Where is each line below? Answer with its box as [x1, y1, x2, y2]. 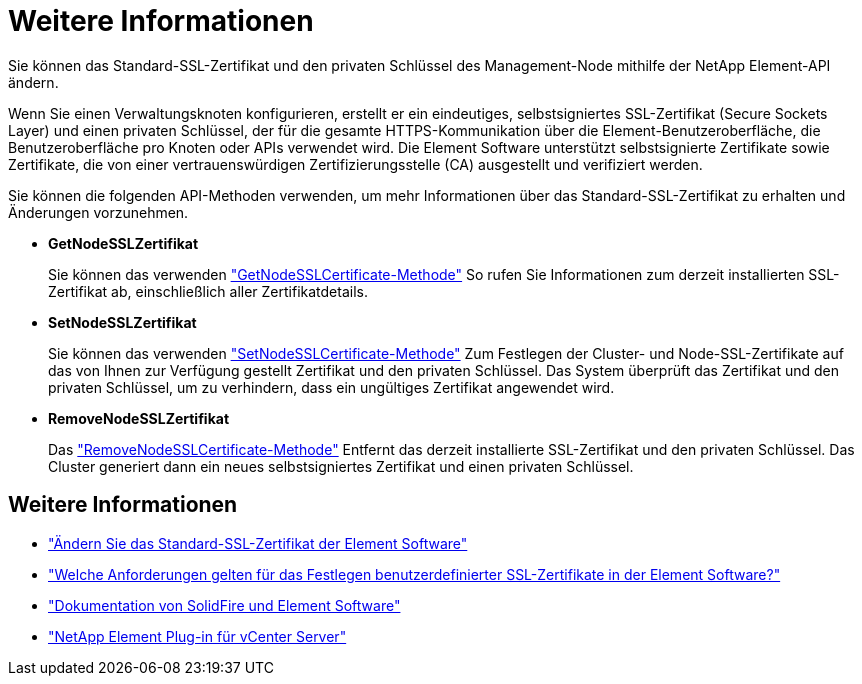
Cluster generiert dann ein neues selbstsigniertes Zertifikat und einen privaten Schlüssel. [48, 457, 634, 475]
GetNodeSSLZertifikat [48, 234, 199, 252]
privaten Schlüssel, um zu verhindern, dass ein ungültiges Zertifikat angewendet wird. [48, 378, 615, 396]
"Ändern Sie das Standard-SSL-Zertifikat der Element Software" [48, 534, 468, 552]
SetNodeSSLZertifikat [48, 313, 197, 331]
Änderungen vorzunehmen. [8, 203, 189, 221]
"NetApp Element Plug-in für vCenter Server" [48, 627, 347, 645]
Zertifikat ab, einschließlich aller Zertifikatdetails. [48, 282, 368, 300]
